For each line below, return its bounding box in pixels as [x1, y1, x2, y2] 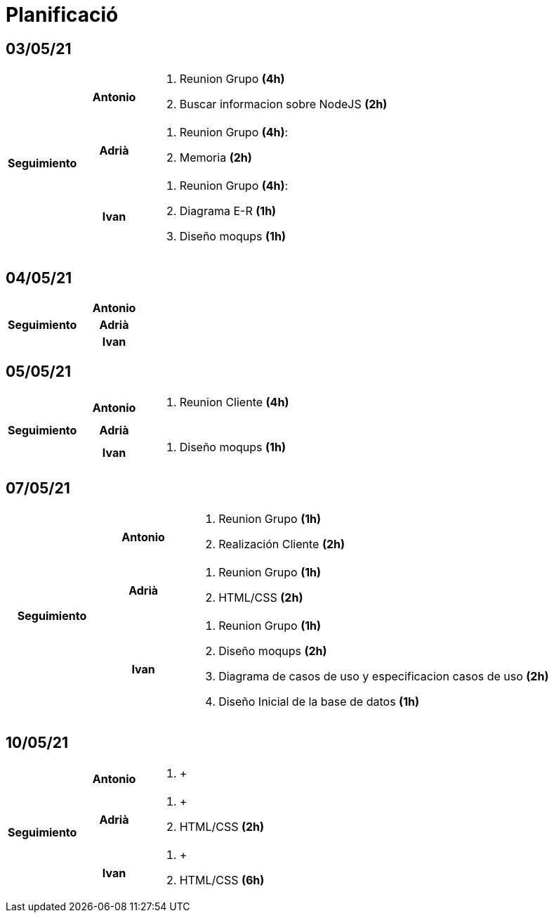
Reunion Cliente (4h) [179, 394, 289, 409]
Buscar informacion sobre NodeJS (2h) [179, 97, 388, 112]
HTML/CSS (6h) [179, 872, 265, 887]
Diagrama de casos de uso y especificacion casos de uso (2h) [218, 668, 549, 683]
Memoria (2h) [179, 150, 252, 165]
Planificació [6, 3, 119, 27]
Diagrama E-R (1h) [179, 204, 277, 219]
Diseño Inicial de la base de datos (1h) [218, 694, 420, 709]
